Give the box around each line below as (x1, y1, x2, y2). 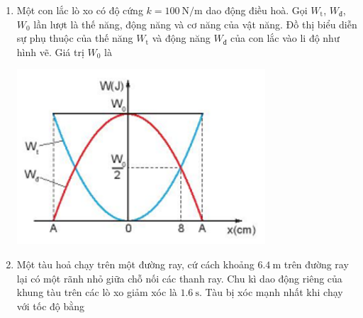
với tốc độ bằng (16, 298, 85, 313)
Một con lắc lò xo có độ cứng (16, 3, 143, 17)
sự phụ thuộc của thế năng (16, 31, 133, 45)
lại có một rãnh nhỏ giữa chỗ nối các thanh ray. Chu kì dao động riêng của (16, 270, 342, 285)
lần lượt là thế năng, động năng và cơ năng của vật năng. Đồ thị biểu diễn (33, 16, 357, 31)
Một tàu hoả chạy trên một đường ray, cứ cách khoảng (16, 256, 255, 271)
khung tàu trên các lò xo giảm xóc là (16, 285, 177, 300)
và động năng (152, 31, 211, 45)
